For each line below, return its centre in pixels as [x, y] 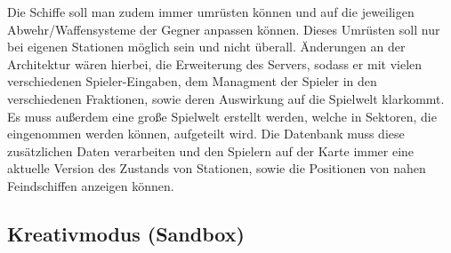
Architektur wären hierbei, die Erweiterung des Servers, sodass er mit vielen [215, 63]
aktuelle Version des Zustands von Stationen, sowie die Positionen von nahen [217, 168]
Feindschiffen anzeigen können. [91, 185]
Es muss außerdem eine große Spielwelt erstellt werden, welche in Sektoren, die [222, 116]
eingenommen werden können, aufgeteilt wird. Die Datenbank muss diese [206, 134]
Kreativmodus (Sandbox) [126, 233]
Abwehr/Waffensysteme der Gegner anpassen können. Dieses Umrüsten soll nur [224, 29]
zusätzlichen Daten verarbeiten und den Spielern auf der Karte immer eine [211, 150]
